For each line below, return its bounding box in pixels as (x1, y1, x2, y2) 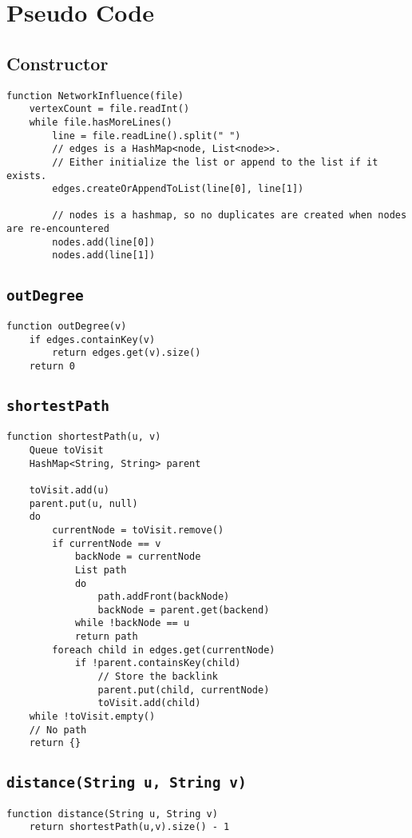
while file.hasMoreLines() (29, 116, 172, 128)
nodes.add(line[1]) (52, 249, 156, 261)
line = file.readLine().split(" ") (52, 130, 241, 142)
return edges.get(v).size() (52, 347, 201, 359)
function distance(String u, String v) (6, 808, 218, 820)
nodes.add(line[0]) (52, 236, 156, 248)
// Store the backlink (97, 671, 218, 683)
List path (74, 564, 127, 576)
